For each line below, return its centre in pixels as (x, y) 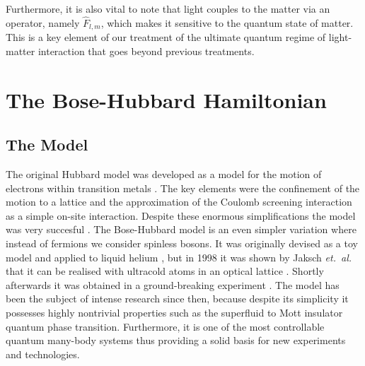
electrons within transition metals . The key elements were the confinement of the (183, 188)
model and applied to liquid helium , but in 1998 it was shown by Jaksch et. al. (179, 257)
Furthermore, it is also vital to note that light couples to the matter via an (168, 8)
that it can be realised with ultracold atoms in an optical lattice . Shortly (165, 271)
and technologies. (43, 354)
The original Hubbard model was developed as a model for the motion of (164, 174)
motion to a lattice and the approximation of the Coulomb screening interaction (179, 202)
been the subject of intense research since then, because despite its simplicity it (177, 299)
